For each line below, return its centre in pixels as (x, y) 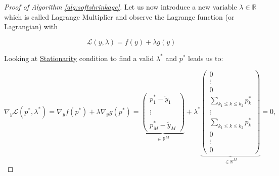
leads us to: (206, 58)
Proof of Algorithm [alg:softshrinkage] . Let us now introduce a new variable (121, 7)
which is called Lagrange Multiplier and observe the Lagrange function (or (119, 16)
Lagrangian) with (31, 26)
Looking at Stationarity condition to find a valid (79, 58)
